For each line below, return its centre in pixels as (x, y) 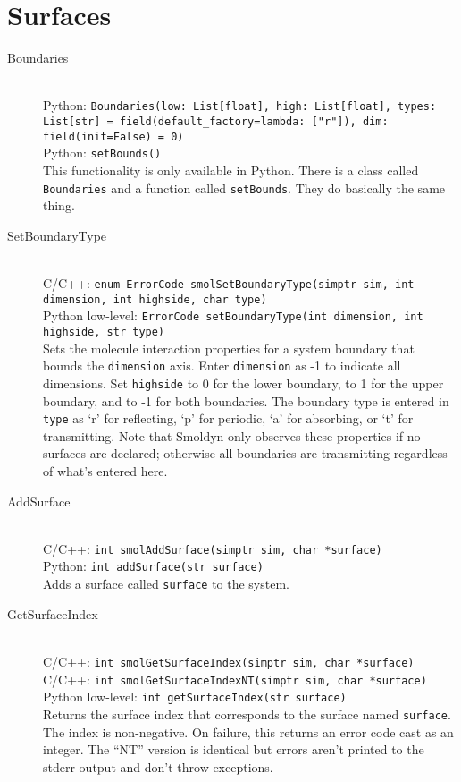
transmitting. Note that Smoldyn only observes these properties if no (232, 435)
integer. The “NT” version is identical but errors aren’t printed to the (234, 749)
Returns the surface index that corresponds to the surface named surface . (247, 714)
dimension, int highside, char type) (155, 299)
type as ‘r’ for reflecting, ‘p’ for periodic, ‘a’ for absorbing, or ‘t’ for (228, 418)
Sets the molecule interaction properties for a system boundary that (229, 348)
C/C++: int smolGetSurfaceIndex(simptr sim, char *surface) (229, 661)
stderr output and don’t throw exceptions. (158, 766)
